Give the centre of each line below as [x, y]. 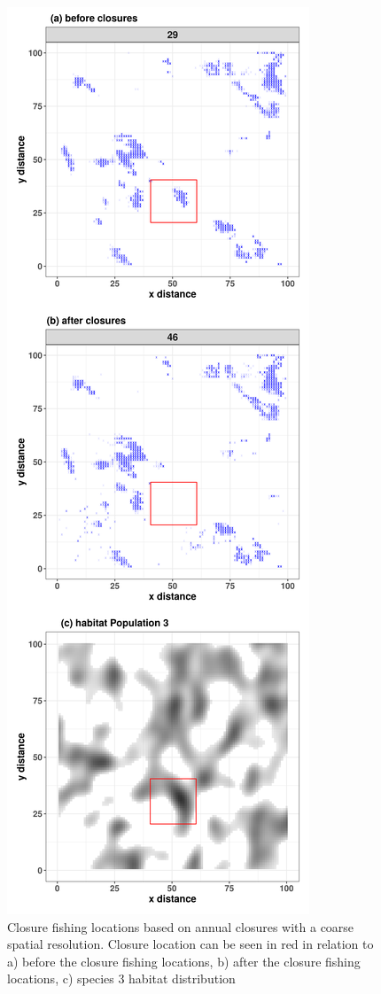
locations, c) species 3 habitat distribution [121, 978]
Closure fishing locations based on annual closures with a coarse [181, 926]
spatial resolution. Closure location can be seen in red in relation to [190, 944]
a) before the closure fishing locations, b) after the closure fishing [184, 961]
